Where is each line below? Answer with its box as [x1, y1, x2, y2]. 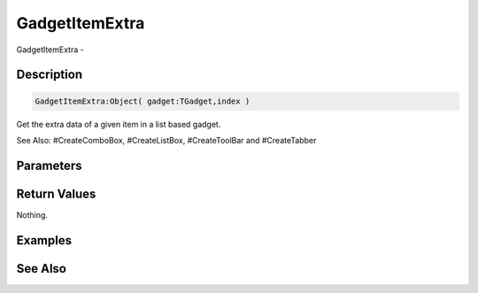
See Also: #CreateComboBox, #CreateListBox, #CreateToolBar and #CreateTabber [16, 135, 317, 145]
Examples [16, 233, 73, 248]
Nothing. [16, 209, 49, 220]
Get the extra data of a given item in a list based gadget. [16, 119, 221, 129]
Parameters [16, 158, 82, 173]
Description [16, 67, 83, 82]
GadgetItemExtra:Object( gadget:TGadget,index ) [35, 96, 251, 106]
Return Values [16, 186, 96, 201]
